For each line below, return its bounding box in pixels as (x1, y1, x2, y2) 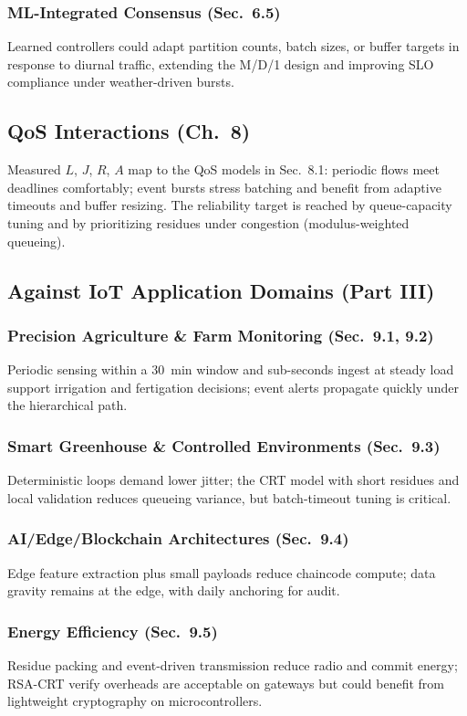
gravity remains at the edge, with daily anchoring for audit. (7, 581, 340, 600)
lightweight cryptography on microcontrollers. (7, 691, 263, 711)
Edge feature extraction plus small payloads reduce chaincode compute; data (7, 563, 436, 582)
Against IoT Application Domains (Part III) (7, 276, 435, 304)
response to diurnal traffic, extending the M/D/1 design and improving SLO (7, 54, 434, 73)
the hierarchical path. (7, 395, 128, 415)
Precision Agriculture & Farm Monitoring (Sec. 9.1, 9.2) (7, 323, 434, 346)
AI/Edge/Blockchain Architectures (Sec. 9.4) (7, 527, 349, 550)
